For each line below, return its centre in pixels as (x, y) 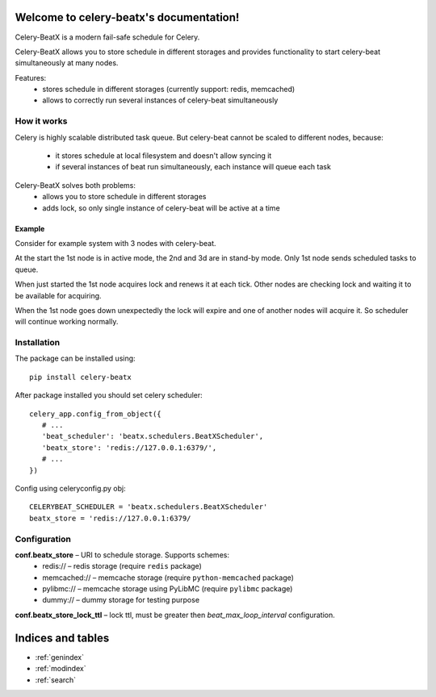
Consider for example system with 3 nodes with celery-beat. (116, 243)
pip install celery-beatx (81, 377)
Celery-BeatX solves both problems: (75, 185)
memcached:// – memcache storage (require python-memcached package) (168, 578)
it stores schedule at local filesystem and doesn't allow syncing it (163, 156)
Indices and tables (62, 638)
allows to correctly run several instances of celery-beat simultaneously (160, 100)
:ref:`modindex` (61, 669)
